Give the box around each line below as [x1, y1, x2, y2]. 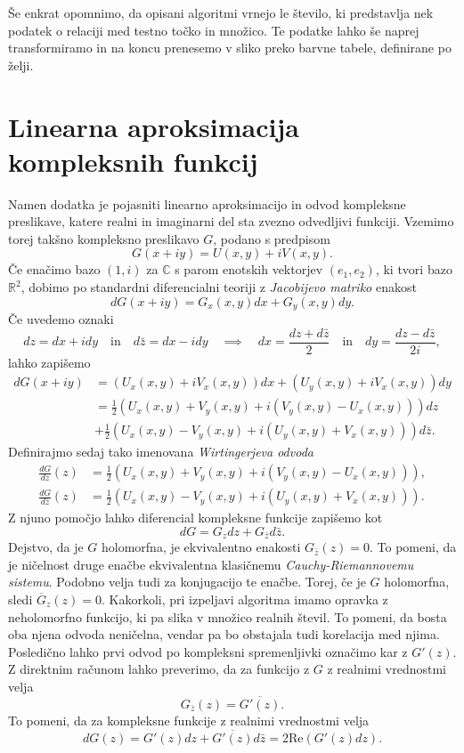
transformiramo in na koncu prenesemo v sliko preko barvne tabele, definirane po [8, 38, 452, 57]
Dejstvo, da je [8, 538, 84, 556]
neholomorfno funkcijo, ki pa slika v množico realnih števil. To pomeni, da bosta [8, 607, 447, 626]
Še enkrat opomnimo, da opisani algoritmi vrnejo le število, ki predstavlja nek [8, 4, 434, 21]
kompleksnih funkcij [8, 142, 258, 179]
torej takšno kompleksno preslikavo [8, 229, 199, 247]
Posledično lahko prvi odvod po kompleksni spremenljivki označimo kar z [8, 642, 408, 660]
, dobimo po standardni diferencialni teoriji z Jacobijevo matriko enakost [20, 278, 417, 296]
